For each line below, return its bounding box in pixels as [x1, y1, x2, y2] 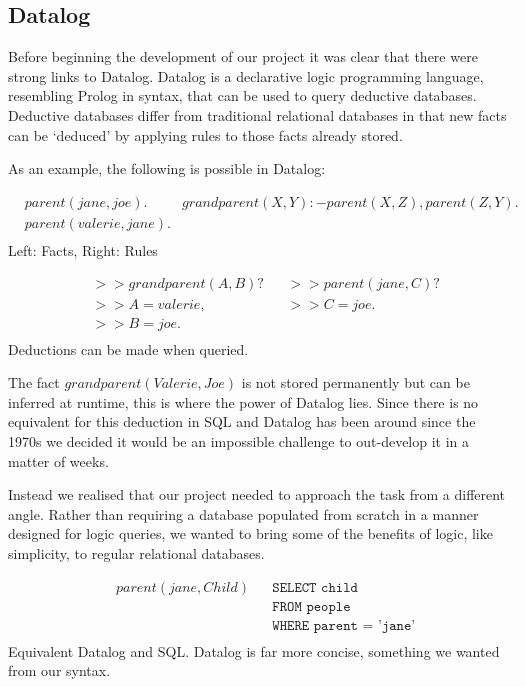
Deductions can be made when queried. [8, 338, 249, 359]
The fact [8, 372, 60, 393]
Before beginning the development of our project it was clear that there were [8, 46, 478, 67]
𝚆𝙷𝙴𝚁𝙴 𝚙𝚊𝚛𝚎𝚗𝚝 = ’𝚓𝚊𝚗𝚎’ [272, 618, 416, 633]
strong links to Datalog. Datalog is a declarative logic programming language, [8, 65, 484, 86]
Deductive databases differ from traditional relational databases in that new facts [8, 104, 507, 125]
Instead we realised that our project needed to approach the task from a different [8, 484, 506, 505]
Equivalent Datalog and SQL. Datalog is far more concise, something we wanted [8, 640, 500, 661]
